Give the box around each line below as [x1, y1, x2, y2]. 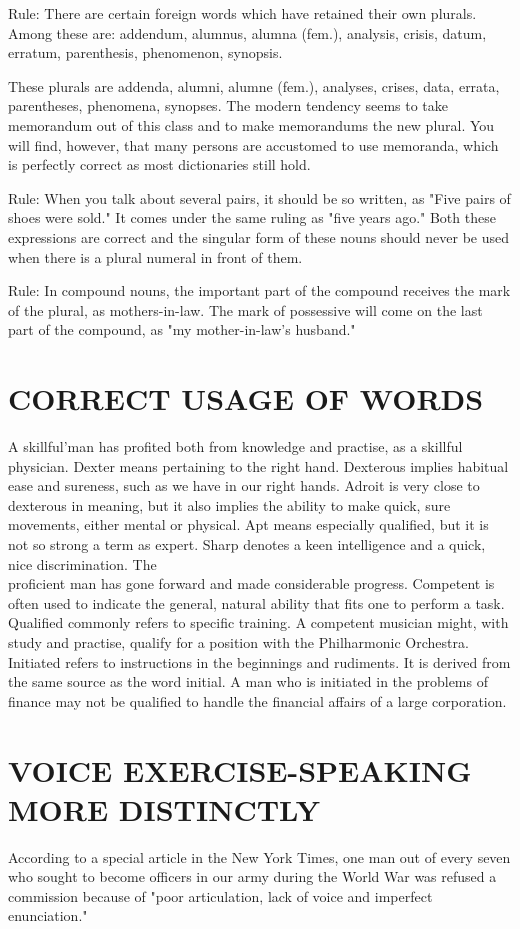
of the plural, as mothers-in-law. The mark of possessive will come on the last [8, 299, 483, 320]
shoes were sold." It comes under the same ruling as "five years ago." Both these [8, 207, 496, 228]
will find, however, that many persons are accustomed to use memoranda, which [8, 134, 499, 155]
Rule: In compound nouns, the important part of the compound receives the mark [8, 280, 511, 301]
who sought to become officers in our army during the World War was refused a [8, 866, 497, 887]
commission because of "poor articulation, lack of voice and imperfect [8, 885, 433, 906]
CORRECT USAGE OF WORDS [8, 378, 484, 419]
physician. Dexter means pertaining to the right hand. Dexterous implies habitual [8, 455, 509, 476]
